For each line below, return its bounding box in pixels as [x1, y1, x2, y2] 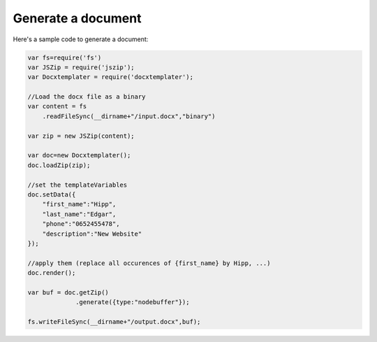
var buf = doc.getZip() [27, 288, 110, 297]
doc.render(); [27, 269, 76, 277]
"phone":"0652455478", [42, 220, 120, 228]
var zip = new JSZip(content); [27, 131, 135, 140]
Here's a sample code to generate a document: [13, 35, 149, 43]
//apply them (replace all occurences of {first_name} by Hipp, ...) [27, 259, 271, 267]
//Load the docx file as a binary [27, 93, 146, 101]
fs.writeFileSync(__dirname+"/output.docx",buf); [27, 318, 201, 326]
